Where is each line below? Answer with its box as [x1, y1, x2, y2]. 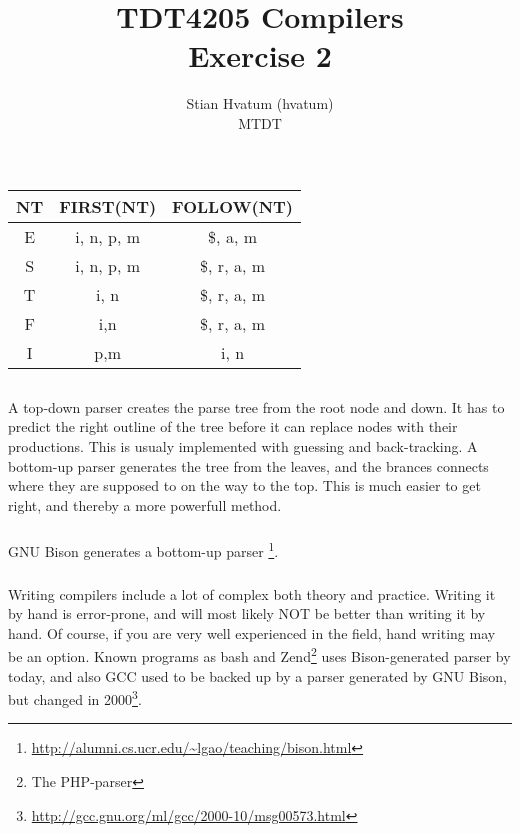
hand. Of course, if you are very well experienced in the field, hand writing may [8, 622, 496, 643]
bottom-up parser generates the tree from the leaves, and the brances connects [8, 455, 489, 476]
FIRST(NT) [59, 194, 157, 218]
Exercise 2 [188, 35, 332, 76]
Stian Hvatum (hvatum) [186, 93, 334, 114]
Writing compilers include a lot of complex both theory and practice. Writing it [8, 583, 496, 604]
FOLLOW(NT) [172, 194, 293, 218]
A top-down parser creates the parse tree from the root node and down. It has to [8, 396, 505, 417]
